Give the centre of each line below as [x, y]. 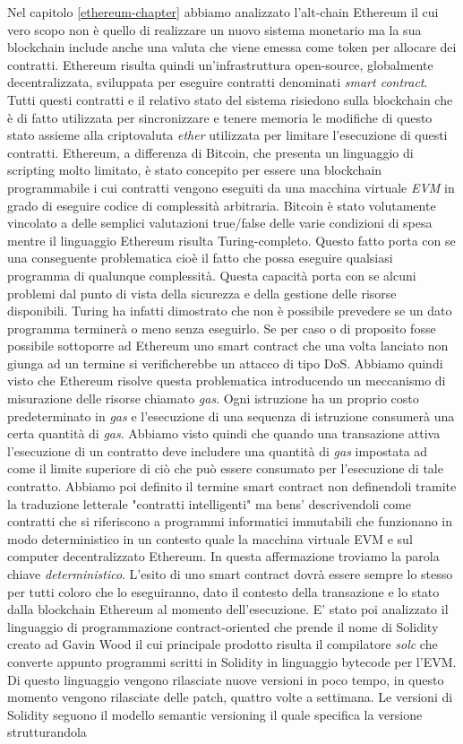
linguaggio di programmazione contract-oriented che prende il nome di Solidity [223, 626]
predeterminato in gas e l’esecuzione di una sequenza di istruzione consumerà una [231, 415]
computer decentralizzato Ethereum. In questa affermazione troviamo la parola [223, 556]
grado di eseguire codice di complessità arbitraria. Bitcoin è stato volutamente [222, 205]
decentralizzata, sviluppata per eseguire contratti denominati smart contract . [218, 82]
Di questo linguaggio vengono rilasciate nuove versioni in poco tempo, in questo [226, 679]
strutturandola [47, 732]
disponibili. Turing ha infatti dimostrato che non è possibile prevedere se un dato [230, 311]
